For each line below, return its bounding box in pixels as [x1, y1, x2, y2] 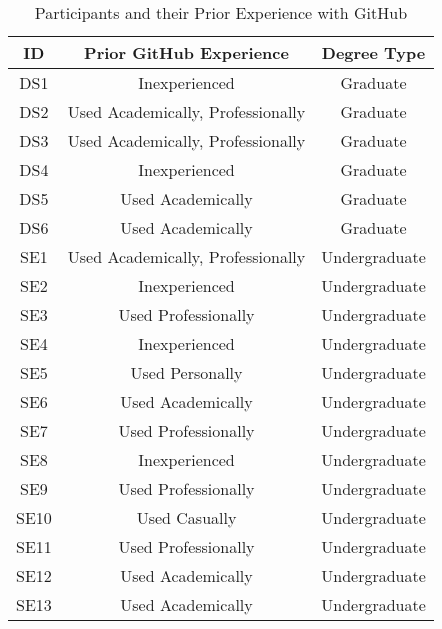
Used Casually [136, 506, 237, 529]
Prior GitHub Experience [84, 41, 289, 64]
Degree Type [321, 41, 426, 64]
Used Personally [130, 361, 243, 384]
